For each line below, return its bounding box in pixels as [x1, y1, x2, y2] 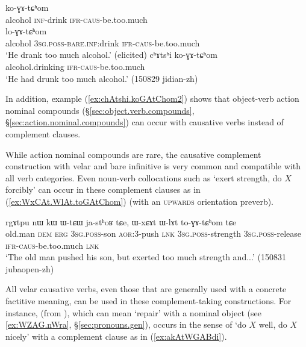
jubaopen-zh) [5, 262, 54, 275]
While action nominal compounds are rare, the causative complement [5, 148, 261, 160]
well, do [258, 318, 287, 331]
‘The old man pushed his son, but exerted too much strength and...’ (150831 [5, 251, 286, 263]
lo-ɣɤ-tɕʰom [5, 25, 47, 37]
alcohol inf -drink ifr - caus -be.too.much [5, 13, 148, 25]
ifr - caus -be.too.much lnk [5, 239, 99, 251]
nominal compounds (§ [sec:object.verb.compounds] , [5, 104, 195, 116]
